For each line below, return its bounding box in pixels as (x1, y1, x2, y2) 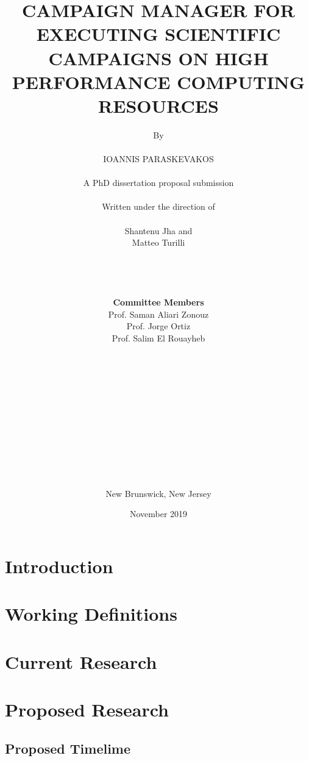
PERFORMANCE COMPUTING (12, 69, 305, 94)
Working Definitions (5, 601, 177, 626)
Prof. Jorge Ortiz (126, 320, 191, 332)
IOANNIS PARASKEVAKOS (103, 152, 214, 165)
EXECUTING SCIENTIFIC (36, 21, 281, 46)
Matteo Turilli (132, 236, 185, 249)
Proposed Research (5, 697, 169, 721)
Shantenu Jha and (124, 224, 193, 237)
